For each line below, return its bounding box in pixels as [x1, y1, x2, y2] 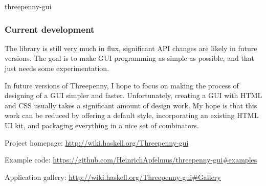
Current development [5, 22, 95, 35]
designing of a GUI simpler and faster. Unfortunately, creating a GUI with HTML [5, 90, 262, 101]
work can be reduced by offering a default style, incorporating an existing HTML [5, 110, 259, 121]
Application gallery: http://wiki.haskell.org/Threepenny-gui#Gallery [5, 171, 221, 182]
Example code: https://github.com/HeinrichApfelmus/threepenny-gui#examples [5, 154, 257, 165]
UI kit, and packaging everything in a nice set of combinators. [5, 120, 199, 130]
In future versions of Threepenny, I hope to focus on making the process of [5, 80, 239, 90]
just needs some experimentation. [5, 63, 109, 73]
